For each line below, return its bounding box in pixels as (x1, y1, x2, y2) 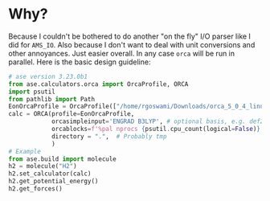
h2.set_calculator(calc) (8, 170, 92, 178)
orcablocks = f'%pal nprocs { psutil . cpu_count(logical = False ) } (51, 125, 261, 133)
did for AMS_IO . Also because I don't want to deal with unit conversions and (8, 39, 256, 49)
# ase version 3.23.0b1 (8, 72, 88, 80)
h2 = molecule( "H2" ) (8, 162, 78, 170)
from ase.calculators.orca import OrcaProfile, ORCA (8, 80, 189, 88)
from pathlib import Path (8, 95, 95, 103)
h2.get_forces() (8, 185, 63, 193)
